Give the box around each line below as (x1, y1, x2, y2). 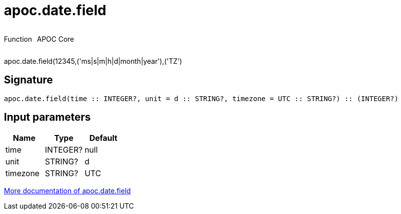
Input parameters (4, 111, 91, 124)
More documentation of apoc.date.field (4, 187, 131, 195)
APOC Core (36, 34, 74, 43)
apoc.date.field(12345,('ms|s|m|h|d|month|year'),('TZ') (4, 56, 182, 65)
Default (89, 133, 118, 143)
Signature (4, 74, 53, 86)
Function (4, 34, 32, 43)
